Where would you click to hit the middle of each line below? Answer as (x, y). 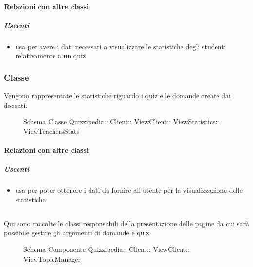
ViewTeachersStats (51, 131)
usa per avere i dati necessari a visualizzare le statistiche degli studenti (121, 46)
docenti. (16, 105)
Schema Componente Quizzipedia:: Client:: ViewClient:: (107, 249)
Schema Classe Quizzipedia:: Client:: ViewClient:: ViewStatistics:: (121, 121)
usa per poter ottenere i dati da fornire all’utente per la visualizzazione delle (129, 190)
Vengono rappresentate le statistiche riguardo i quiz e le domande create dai (117, 96)
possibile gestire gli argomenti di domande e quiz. (78, 233)
